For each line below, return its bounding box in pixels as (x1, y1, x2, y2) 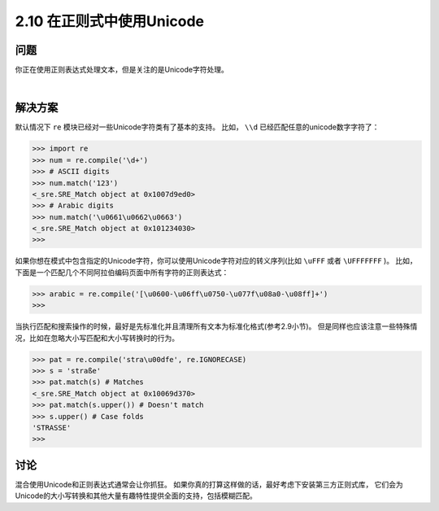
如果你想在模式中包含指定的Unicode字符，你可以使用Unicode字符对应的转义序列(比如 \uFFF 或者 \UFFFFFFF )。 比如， (15, 256, 418, 266)
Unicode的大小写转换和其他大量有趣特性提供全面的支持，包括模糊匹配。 (15, 491, 258, 500)
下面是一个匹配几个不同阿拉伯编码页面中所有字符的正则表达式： (15, 267, 229, 277)
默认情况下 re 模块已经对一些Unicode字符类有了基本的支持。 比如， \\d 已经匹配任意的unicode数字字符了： (15, 122, 380, 132)
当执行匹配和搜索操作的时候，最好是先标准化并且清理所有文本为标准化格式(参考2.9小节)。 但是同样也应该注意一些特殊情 (15, 321, 418, 331)
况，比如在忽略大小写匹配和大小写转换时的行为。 (15, 333, 179, 343)
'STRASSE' (32, 423, 72, 432)
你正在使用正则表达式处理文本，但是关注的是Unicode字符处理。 (15, 65, 229, 75)
